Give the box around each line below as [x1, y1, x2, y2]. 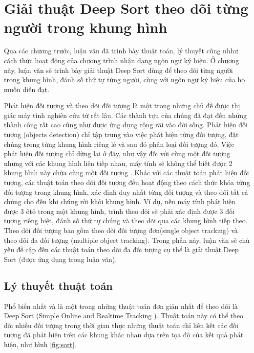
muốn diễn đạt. [4, 84, 49, 94]
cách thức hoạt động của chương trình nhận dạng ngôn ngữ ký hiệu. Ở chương [4, 55, 239, 65]
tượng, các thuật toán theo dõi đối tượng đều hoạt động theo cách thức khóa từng [4, 177, 250, 188]
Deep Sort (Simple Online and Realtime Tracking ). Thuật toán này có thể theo [4, 310, 244, 321]
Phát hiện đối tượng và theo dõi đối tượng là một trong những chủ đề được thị [4, 100, 240, 111]
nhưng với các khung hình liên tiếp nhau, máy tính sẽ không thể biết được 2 [4, 158, 233, 168]
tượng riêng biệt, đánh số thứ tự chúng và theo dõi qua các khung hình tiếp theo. [4, 215, 248, 226]
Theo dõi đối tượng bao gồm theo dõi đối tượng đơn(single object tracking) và [4, 225, 238, 235]
